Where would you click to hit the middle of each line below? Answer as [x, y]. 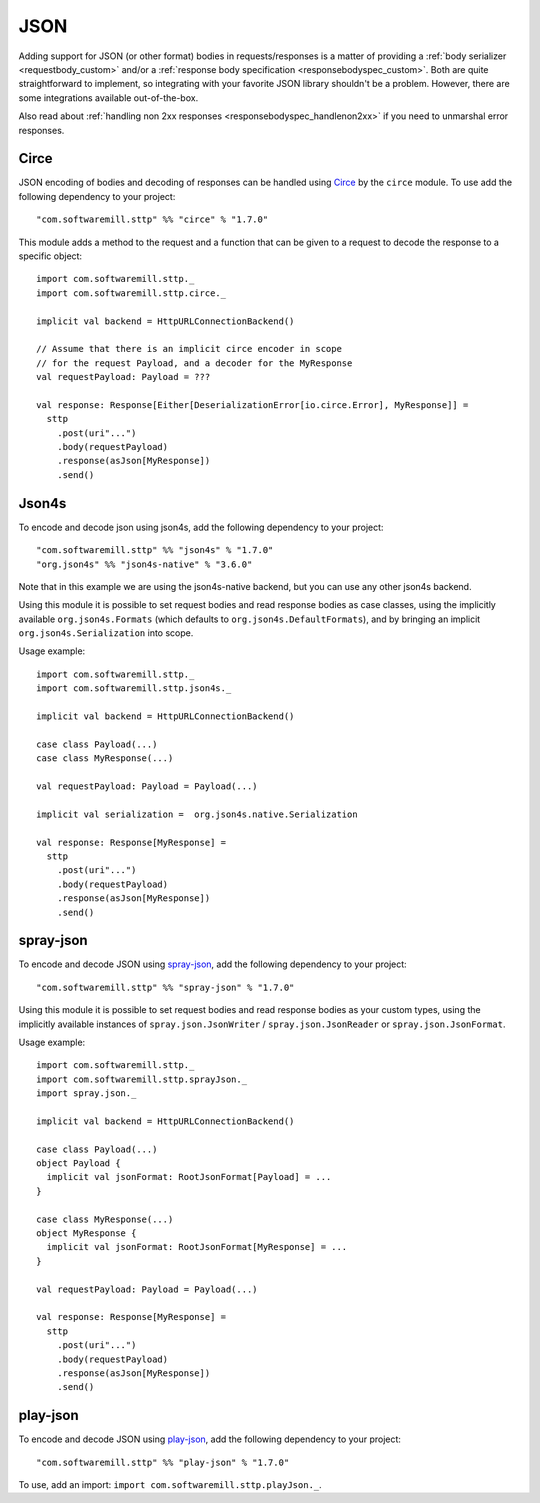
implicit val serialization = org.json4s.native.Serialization [197, 814]
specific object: [50, 256]
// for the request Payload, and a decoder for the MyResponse [194, 363]
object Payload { [78, 1163]
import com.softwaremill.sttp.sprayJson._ [142, 1079]
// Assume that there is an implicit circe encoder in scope [189, 349]
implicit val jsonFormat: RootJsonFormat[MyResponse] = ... [197, 1247]
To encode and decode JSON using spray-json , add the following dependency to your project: [212, 964]
